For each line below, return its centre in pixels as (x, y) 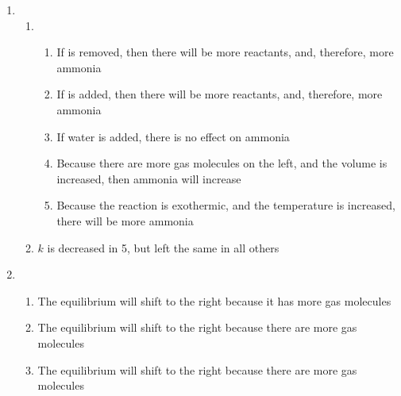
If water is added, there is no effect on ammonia (173, 136)
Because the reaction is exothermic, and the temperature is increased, (226, 205)
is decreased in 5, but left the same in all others (163, 247)
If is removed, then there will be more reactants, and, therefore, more (225, 52)
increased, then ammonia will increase (149, 178)
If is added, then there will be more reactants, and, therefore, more (220, 94)
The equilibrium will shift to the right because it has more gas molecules (214, 300)
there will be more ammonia (125, 220)
